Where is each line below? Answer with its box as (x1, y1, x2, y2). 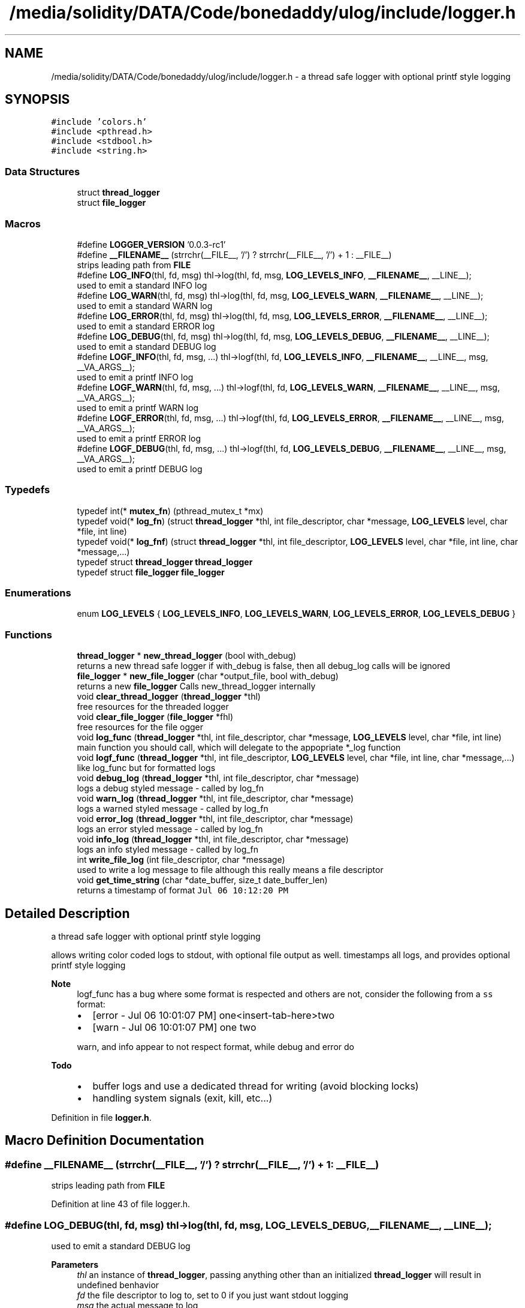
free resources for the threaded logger (77, 701, 229, 712)
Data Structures (5, 165, 80, 178)
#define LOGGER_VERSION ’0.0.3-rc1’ (77, 239, 226, 250)
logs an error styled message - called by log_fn (77, 824, 263, 835)
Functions (5, 628, 52, 641)
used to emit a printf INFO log (77, 371, 194, 382)
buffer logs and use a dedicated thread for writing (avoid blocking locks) (92, 1080, 419, 1093)
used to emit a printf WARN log (77, 402, 199, 413)
